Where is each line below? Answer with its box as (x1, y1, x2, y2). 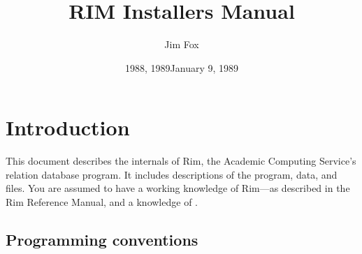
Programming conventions (6, 229, 198, 251)
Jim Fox (164, 37, 199, 52)
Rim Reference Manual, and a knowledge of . (6, 195, 198, 209)
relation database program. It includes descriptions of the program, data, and (6, 167, 338, 181)
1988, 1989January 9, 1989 (124, 60, 239, 75)
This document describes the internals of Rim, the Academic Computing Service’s (6, 154, 356, 168)
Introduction (6, 113, 130, 142)
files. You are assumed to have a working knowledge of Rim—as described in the (6, 181, 350, 195)
